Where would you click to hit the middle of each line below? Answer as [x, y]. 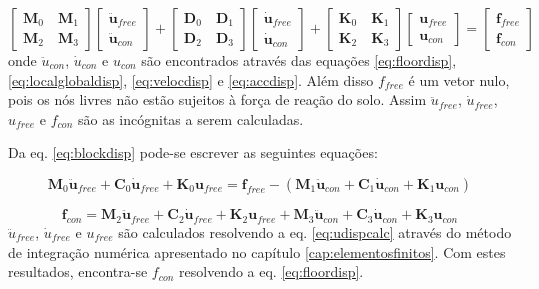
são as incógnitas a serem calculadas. [190, 118]
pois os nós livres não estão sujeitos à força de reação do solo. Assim [217, 99]
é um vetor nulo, [459, 79]
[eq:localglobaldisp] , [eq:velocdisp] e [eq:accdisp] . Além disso [191, 79]
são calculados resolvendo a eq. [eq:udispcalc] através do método [315, 231]
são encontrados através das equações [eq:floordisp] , [299, 60]
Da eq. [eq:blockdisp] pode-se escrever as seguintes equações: [193, 152]
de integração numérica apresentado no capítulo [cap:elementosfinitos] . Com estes [257, 251]
